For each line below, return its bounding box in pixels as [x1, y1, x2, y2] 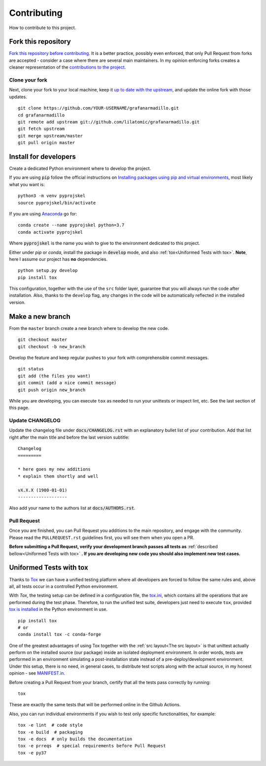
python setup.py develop [18, 268, 78, 274]
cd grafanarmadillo [18, 112, 65, 118]
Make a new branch [9, 312, 71, 321]
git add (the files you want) [18, 373, 91, 379]
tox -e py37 [18, 750, 47, 756]
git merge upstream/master [18, 133, 83, 138]
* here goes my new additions [18, 467, 91, 472]
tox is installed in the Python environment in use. [9, 606, 108, 612]
